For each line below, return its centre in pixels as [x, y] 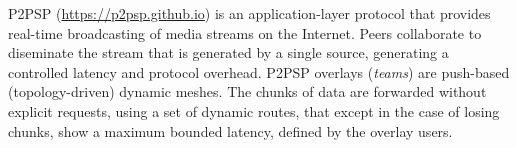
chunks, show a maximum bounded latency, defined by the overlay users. [230, 130]
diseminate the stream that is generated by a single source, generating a [228, 52]
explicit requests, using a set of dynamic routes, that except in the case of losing [254, 110]
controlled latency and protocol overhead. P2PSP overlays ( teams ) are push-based [259, 71]
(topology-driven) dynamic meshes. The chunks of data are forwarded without [247, 91]
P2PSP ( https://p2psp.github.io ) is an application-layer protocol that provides [249, 13]
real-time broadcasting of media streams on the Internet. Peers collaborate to [245, 32]
